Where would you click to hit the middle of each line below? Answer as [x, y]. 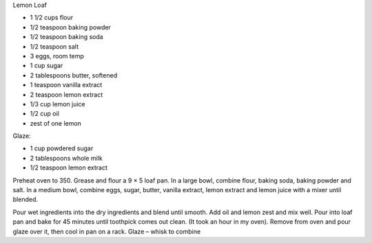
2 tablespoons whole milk [66, 158]
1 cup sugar [46, 66]
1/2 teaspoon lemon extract [69, 167]
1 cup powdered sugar [62, 148]
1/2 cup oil [45, 114]
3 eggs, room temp [57, 56]
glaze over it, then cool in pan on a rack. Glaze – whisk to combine [107, 231]
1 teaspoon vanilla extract [66, 85]
